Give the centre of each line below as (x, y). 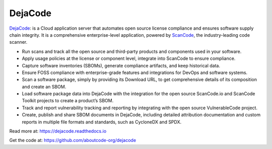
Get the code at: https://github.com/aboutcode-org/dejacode (73, 140)
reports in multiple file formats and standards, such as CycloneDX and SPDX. (102, 122)
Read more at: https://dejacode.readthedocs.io (58, 131)
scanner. (18, 42)
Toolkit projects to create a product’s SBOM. (68, 101)
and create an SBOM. (44, 87)
